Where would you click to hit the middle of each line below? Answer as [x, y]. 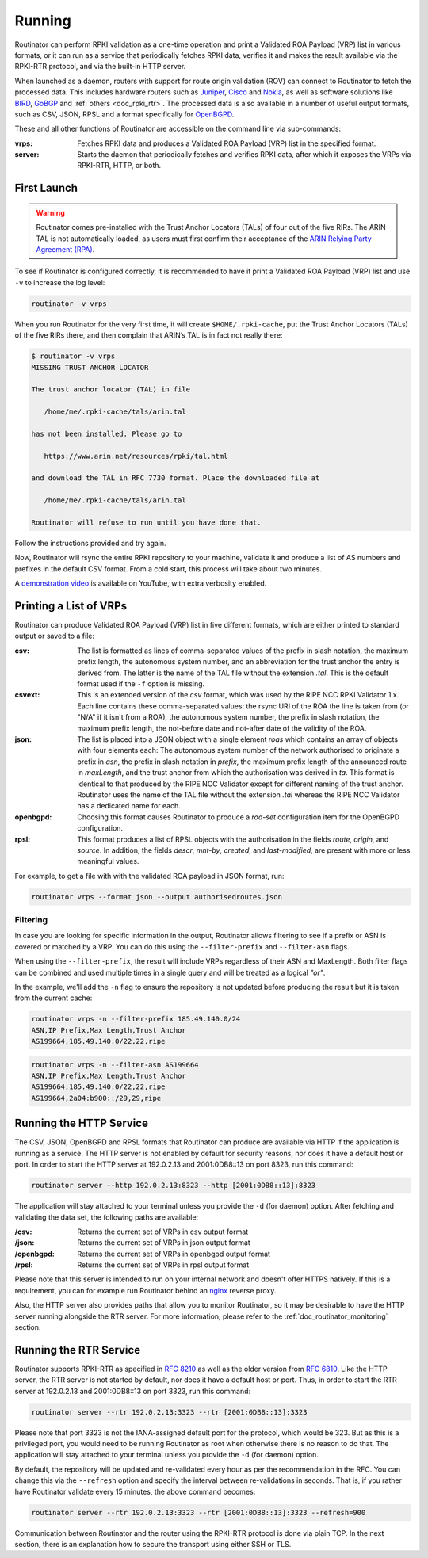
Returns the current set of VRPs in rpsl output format [163, 1265]
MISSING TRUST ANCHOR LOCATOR [90, 367]
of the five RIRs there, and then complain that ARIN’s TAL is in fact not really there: [149, 335]
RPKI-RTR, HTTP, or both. [119, 166]
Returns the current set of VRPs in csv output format [163, 1232]
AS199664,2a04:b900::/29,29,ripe [96, 1098]
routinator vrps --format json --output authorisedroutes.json [157, 897]
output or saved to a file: [55, 636]
